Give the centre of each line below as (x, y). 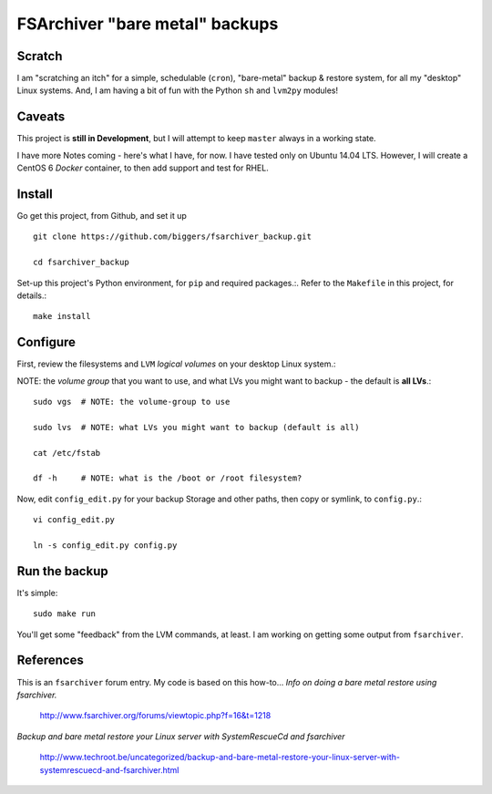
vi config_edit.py (74, 520)
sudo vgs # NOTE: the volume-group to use (132, 402)
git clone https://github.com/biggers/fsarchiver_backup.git (172, 237)
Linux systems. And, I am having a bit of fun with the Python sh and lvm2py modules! (178, 90)
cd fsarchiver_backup (81, 263)
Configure (46, 342)
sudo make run (64, 614)
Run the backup (62, 571)
